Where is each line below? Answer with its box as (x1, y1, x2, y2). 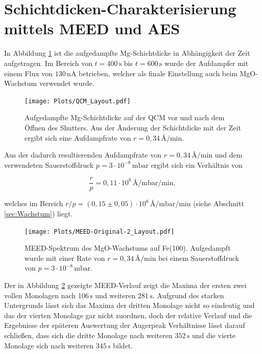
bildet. (113, 340, 133, 350)
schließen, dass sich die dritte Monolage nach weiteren (4, 329, 173, 340)
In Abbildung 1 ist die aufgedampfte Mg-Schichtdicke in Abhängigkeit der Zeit (4, 48, 250, 58)
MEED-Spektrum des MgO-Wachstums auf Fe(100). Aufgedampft (25, 242, 231, 253)
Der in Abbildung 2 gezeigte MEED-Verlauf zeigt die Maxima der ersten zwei (4, 280, 247, 290)
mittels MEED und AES (4, 18, 180, 39)
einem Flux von (4, 68, 53, 78)
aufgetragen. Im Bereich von (4, 57, 92, 68)
